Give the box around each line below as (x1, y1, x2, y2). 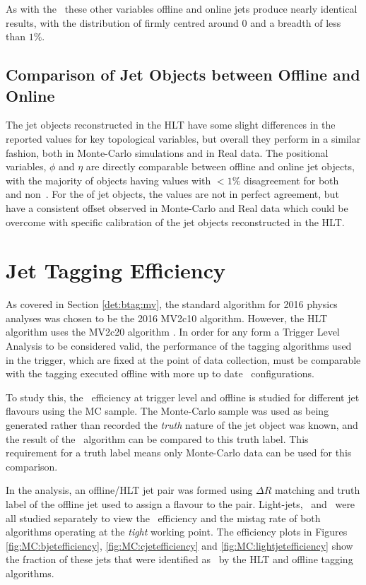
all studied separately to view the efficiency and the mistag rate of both (6, 510, 321, 525)
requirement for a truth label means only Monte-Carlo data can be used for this (6, 445, 352, 460)
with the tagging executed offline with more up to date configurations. (6, 366, 314, 381)
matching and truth (275, 483, 360, 497)
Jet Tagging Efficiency (6, 256, 226, 285)
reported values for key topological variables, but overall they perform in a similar (6, 131, 361, 146)
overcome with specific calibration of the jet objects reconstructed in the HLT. (6, 214, 345, 229)
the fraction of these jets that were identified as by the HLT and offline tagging (6, 552, 353, 567)
